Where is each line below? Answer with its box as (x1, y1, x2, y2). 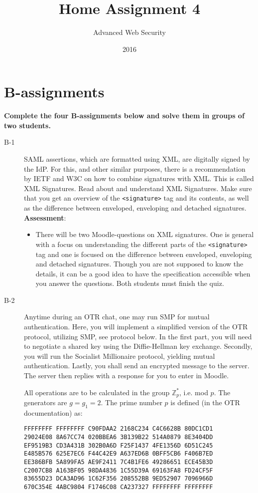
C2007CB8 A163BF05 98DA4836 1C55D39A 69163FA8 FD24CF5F (24, 467, 213, 474)
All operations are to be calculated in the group (24, 387, 170, 397)
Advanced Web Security (93, 27, 166, 37)
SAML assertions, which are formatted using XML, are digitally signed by (24, 154, 251, 164)
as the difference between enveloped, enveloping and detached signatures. (24, 203, 247, 213)
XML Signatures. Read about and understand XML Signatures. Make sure (24, 183, 252, 193)
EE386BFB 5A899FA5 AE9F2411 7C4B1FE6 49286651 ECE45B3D (24, 459, 213, 466)
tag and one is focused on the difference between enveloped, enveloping (35, 248, 252, 259)
